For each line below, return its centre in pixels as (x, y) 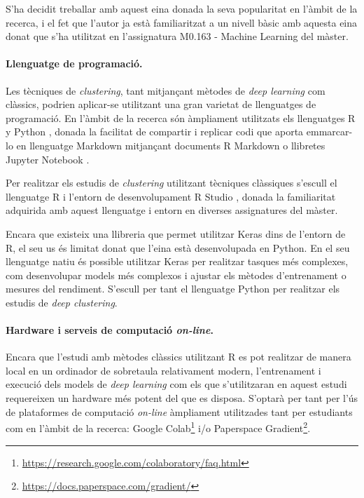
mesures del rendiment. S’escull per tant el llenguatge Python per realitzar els (173, 289)
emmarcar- (329, 132)
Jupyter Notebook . (48, 159)
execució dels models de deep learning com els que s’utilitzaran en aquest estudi (176, 384)
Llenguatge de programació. (74, 63)
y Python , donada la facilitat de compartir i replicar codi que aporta (155, 132)
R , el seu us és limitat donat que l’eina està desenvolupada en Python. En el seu (178, 247)
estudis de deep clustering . (62, 302)
